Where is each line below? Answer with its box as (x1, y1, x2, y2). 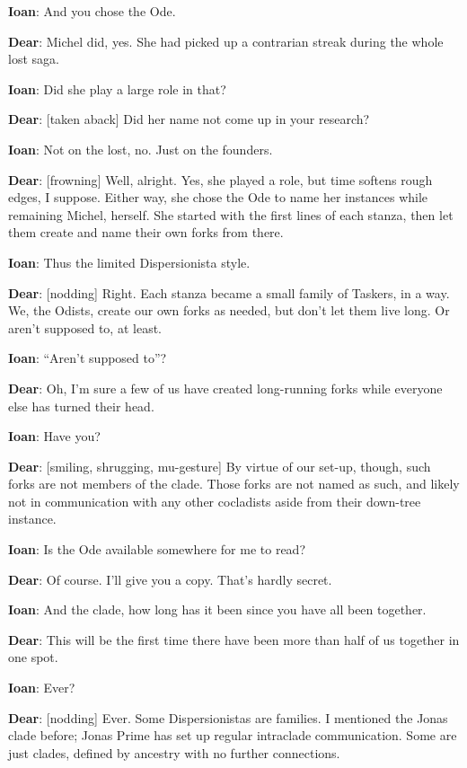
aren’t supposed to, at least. (8, 318, 162, 337)
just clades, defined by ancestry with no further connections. (8, 743, 340, 762)
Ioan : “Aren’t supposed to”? (8, 349, 167, 367)
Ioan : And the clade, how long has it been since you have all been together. (8, 600, 427, 619)
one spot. (8, 648, 58, 666)
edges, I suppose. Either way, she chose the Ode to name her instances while (8, 188, 428, 207)
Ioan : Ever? (8, 678, 75, 697)
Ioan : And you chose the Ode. (8, 2, 176, 20)
